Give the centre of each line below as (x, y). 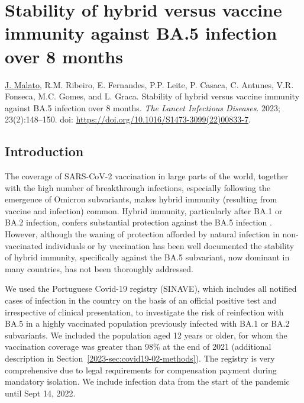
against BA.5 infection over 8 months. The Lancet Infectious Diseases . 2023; (143, 107)
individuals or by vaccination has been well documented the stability (170, 245)
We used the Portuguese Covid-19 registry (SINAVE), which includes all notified (151, 288)
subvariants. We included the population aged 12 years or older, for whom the (146, 335)
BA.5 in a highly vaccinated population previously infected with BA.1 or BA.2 (147, 323)
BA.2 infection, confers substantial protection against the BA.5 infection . (138, 222)
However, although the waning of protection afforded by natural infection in (142, 234)
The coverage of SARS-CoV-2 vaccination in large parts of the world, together (147, 176)
